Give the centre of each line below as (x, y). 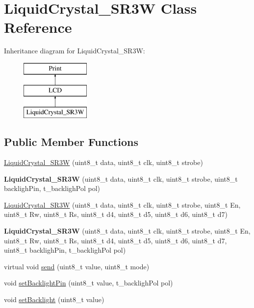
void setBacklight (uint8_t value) (54, 299)
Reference (38, 27)
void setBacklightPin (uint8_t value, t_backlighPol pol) (89, 283)
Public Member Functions (71, 142)
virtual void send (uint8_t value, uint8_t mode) (77, 266)
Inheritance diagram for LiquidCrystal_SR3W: (75, 51)
